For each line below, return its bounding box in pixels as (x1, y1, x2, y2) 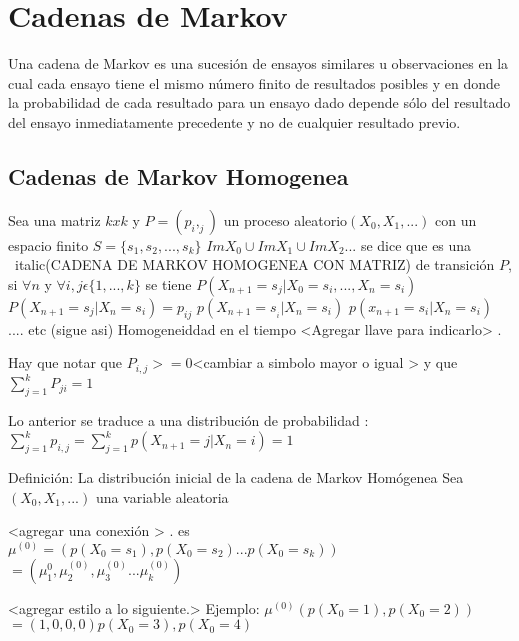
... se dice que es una (344, 234, 472, 255)
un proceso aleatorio (223, 209, 348, 230)
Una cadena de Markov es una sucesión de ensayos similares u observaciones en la (8, 53, 509, 74)
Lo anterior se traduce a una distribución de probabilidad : (8, 410, 369, 431)
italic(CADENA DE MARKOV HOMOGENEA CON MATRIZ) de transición (14, 254, 495, 275)
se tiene (145, 273, 192, 294)
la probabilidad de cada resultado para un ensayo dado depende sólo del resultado (8, 92, 511, 113)
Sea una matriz (8, 209, 101, 230)
